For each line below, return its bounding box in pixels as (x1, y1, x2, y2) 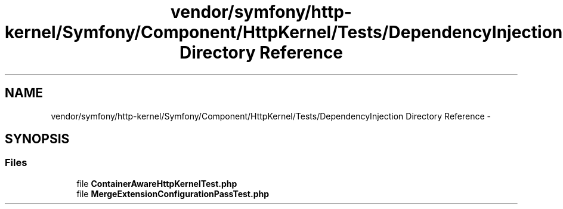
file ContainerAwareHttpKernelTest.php (76, 178, 237, 189)
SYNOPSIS (5, 131, 70, 147)
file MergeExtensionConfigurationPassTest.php (76, 188, 270, 199)
